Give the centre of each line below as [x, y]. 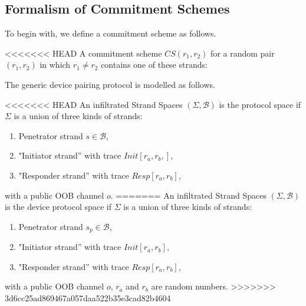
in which [55, 65]
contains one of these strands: [154, 65]
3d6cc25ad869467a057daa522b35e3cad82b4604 [88, 297]
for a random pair [243, 53]
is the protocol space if [260, 104]
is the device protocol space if [58, 207]
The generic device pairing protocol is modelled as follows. [110, 84]
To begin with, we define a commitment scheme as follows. [111, 33]
